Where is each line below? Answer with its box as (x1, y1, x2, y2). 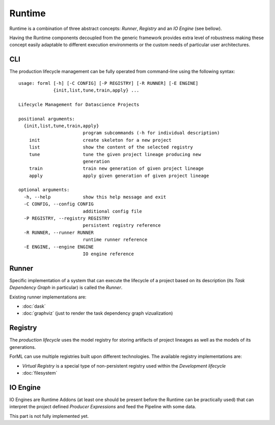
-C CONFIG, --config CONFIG (23, 201, 94, 207)
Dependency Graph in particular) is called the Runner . (9, 285, 123, 291)
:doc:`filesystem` (22, 370, 58, 376)
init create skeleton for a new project (29, 137, 172, 143)
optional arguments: (18, 187, 70, 193)
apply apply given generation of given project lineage (29, 173, 209, 178)
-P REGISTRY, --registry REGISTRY (23, 216, 110, 221)
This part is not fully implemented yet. (9, 413, 89, 419)
